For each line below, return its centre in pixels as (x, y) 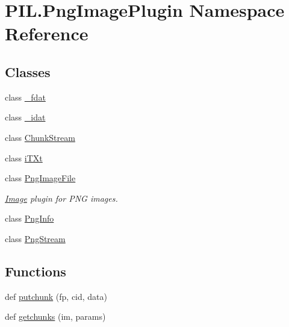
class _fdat (25, 97)
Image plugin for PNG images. (61, 198)
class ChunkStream (40, 137)
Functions (36, 271)
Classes (28, 71)
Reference (47, 33)
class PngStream (35, 238)
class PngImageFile (40, 178)
